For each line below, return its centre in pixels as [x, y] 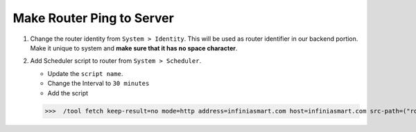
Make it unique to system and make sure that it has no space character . [134, 48]
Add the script [68, 93]
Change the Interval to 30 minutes [98, 84]
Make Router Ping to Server [94, 18]
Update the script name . [85, 73]
